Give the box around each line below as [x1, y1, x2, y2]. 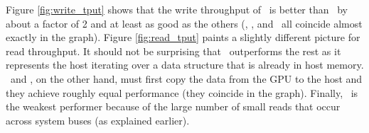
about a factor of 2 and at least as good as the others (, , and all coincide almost [6, 16, 363, 30]
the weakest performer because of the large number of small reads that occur [6, 99, 341, 114]
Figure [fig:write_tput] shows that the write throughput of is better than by [6, 2, 348, 16]
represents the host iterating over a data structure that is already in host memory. [6, 57, 364, 72]
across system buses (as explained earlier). [6, 112, 190, 127]
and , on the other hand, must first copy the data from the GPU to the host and [10, 71, 363, 86]
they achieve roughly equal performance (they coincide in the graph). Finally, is [6, 85, 358, 100]
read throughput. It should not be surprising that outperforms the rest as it [6, 43, 341, 58]
